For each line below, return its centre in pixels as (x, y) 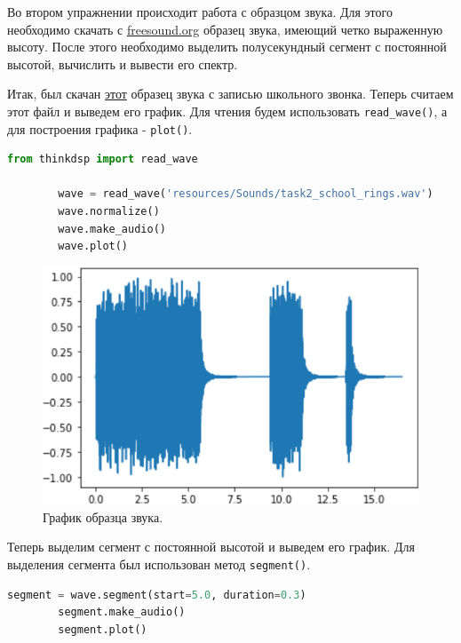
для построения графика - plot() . (100, 128)
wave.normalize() (109, 212)
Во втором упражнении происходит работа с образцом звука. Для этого (200, 12)
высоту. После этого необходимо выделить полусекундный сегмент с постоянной (227, 47)
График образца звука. (103, 516)
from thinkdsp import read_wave (103, 159)
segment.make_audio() (122, 612)
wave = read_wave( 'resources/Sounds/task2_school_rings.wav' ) (246, 194)
